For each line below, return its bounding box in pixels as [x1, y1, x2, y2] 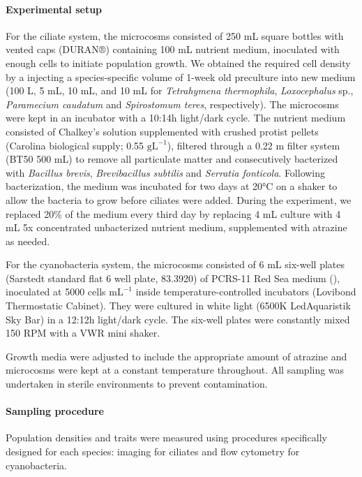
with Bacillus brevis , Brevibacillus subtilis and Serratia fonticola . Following [6, 165, 326, 179]
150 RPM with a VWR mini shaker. [6, 325, 160, 340]
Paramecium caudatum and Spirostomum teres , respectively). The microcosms [6, 96, 339, 111]
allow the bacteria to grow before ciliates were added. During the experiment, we [6, 192, 352, 207]
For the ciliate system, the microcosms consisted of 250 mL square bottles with [6, 28, 344, 43]
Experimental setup [6, 1, 103, 16]
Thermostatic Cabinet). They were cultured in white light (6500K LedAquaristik [6, 298, 351, 313]
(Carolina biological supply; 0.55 [6, 138, 144, 152]
